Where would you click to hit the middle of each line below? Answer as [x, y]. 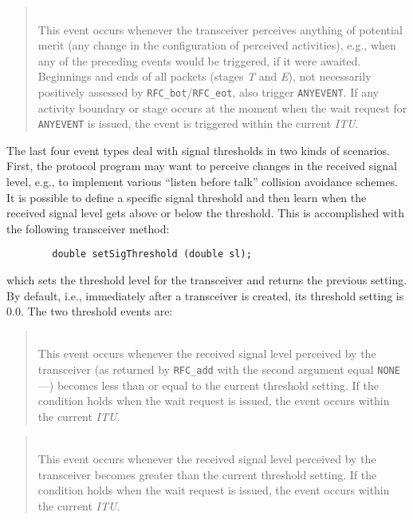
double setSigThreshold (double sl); [152, 254]
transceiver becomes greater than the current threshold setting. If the [207, 474]
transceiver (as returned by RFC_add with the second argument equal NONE [219, 369]
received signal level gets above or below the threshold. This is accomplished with [206, 213]
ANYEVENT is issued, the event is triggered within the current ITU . [198, 123]
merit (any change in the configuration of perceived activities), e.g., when [217, 45]
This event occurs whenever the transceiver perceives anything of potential [220, 29]
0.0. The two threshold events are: [90, 311]
